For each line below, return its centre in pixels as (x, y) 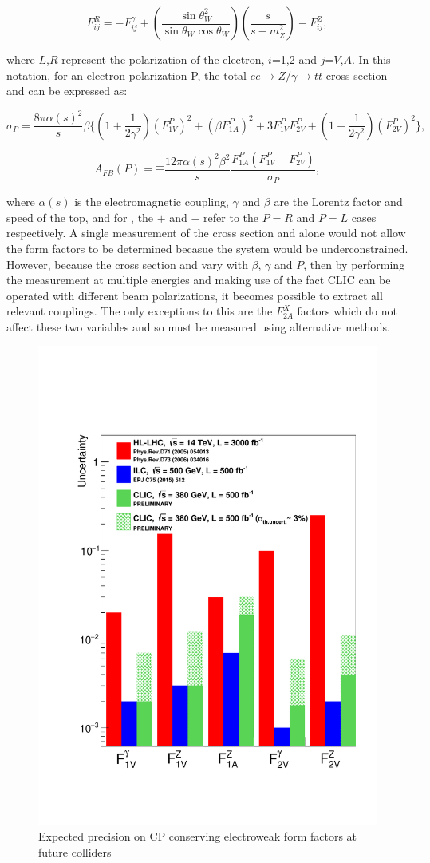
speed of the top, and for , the (80, 217)
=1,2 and (294, 59)
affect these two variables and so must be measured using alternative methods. (198, 326)
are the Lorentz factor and (338, 202)
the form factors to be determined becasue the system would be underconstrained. (207, 249)
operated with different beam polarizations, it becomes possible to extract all (195, 295)
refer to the (231, 217)
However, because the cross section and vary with (127, 264)
